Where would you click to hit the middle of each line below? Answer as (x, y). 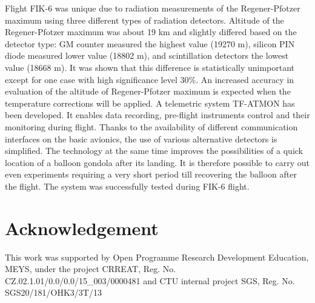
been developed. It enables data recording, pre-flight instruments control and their (157, 115)
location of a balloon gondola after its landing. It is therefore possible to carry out (157, 162)
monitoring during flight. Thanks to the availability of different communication (151, 126)
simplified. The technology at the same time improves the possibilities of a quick (154, 151)
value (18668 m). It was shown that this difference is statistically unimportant (150, 67)
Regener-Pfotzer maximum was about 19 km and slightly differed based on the (151, 32)
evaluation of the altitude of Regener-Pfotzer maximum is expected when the (148, 91)
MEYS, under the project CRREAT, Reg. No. (91, 269)
